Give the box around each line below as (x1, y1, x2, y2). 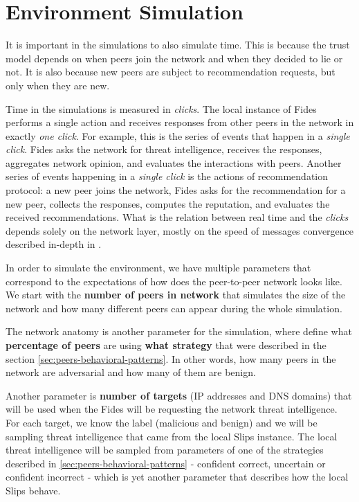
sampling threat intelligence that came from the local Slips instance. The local (6, 429, 338, 443)
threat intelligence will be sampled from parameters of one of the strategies (6, 442, 324, 457)
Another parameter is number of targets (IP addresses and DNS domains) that (6, 388, 352, 402)
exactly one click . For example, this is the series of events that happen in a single (6, 128, 350, 143)
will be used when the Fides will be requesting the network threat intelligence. (6, 402, 338, 416)
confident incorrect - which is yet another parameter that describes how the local (6, 469, 349, 484)
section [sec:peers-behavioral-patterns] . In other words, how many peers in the (6, 351, 336, 366)
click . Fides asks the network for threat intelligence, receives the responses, (6, 142, 322, 156)
